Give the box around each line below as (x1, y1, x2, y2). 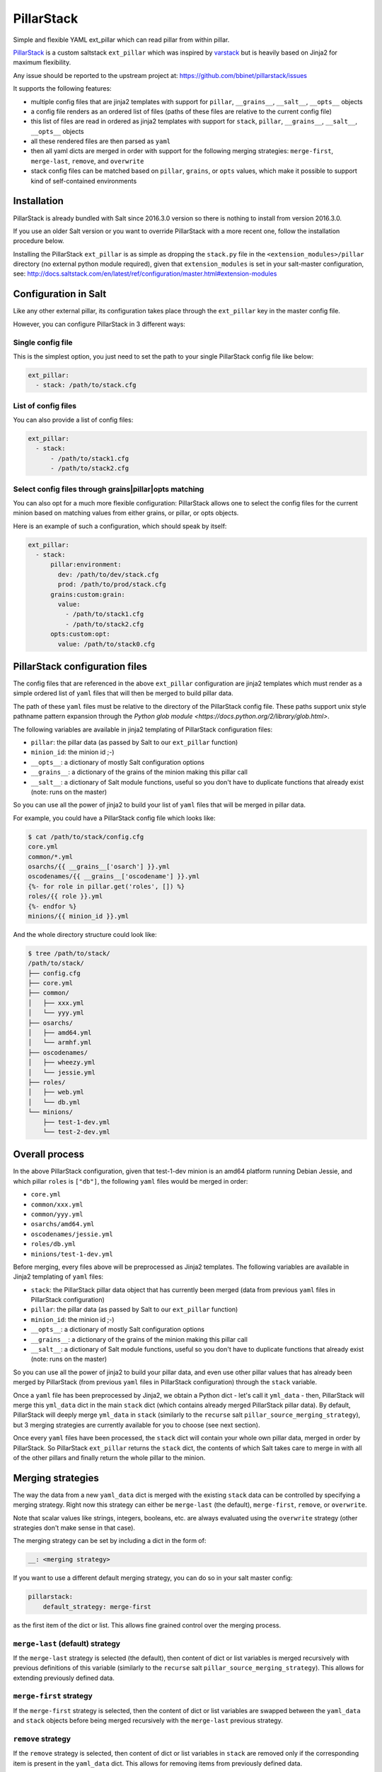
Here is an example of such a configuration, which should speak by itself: (13, 522, 227, 530)
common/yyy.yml (30, 1210, 84, 1218)
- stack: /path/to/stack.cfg (35, 381, 137, 389)
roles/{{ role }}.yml (28, 892, 103, 900)
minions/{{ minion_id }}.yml (28, 912, 129, 920)
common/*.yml (28, 853, 74, 860)
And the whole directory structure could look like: (13, 930, 157, 938)
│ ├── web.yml (28, 1088, 85, 1097)
